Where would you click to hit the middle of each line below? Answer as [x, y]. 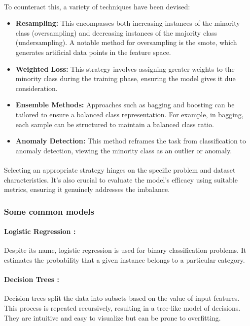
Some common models [49, 211]
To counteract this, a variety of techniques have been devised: [97, 6]
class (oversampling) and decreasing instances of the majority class [116, 32]
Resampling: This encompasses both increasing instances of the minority [128, 23]
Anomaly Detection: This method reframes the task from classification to [131, 141]
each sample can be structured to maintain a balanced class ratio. [115, 124]
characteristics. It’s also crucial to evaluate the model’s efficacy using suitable [121, 179]
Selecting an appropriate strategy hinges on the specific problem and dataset [120, 169]
